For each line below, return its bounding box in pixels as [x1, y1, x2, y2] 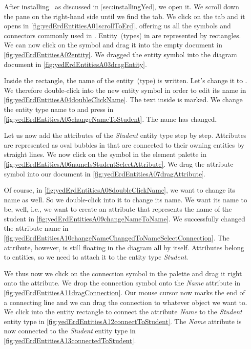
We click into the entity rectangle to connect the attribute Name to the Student [4, 306, 242, 317]
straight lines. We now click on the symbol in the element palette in [4, 149, 207, 159]
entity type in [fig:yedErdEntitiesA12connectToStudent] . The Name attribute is [4, 316, 242, 326]
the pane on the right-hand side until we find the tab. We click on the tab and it [4, 11, 245, 21]
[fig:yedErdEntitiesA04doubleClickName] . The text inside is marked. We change [4, 94, 243, 105]
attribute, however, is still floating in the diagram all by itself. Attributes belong [4, 242, 245, 252]
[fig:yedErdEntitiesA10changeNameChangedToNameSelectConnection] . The [4, 233, 230, 243]
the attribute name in [4, 223, 69, 233]
